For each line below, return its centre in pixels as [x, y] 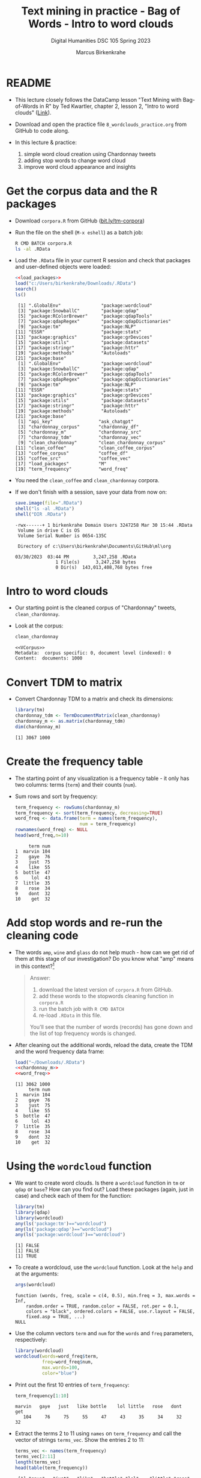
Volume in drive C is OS [49, 530]
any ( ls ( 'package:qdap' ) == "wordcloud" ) [63, 1229]
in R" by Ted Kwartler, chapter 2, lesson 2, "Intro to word [109, 106]
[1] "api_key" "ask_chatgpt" [76, 421]
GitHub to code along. [42, 130]
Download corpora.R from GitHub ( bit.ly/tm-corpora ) [80, 221]
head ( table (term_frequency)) [51, 1468]
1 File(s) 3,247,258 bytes [96, 562]
